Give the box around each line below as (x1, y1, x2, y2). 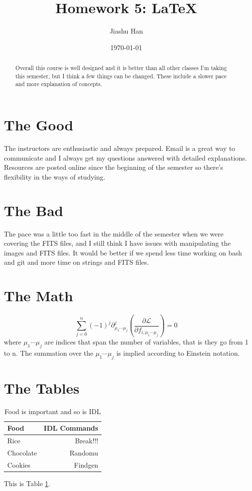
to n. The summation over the (4, 347, 94, 358)
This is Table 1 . (4, 478, 50, 489)
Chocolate (7, 448, 37, 458)
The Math (4, 286, 73, 306)
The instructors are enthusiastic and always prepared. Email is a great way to (4, 143, 235, 153)
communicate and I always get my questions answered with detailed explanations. (4, 152, 247, 163)
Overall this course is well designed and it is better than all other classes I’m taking (15, 64, 227, 72)
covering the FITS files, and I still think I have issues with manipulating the (4, 238, 231, 248)
